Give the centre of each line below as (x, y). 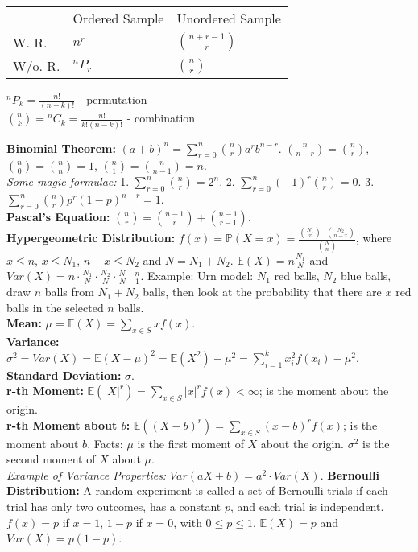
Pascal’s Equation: (58, 217)
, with (188, 522)
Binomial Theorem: (61, 148)
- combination (161, 118)
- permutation (113, 99)
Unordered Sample (229, 18)
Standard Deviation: (64, 375)
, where (374, 238)
